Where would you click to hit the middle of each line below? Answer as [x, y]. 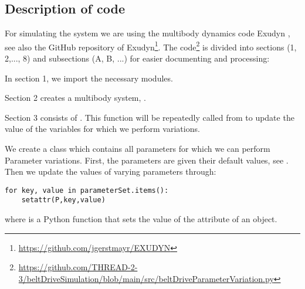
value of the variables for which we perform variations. [102, 129]
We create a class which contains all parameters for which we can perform [138, 149]
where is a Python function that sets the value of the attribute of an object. [141, 219]
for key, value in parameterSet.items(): [87, 190]
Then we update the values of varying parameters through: [111, 171]
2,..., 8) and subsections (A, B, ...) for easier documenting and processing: [137, 58]
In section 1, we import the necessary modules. [89, 78]
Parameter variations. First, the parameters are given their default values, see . [147, 160]
